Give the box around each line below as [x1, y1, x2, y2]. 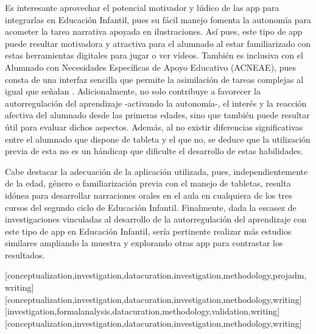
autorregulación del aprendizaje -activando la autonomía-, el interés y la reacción [5, 96, 307, 109]
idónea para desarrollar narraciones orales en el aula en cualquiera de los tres [5, 188, 292, 201]
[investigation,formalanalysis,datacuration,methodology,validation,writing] [5, 305, 280, 318]
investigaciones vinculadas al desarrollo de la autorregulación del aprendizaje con [5, 213, 307, 226]
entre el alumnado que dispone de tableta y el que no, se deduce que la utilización [5, 132, 311, 145]
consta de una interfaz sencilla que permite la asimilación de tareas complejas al [5, 73, 304, 85]
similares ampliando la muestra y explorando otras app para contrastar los [5, 236, 283, 249]
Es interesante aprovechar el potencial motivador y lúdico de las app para [5, 1, 279, 13]
